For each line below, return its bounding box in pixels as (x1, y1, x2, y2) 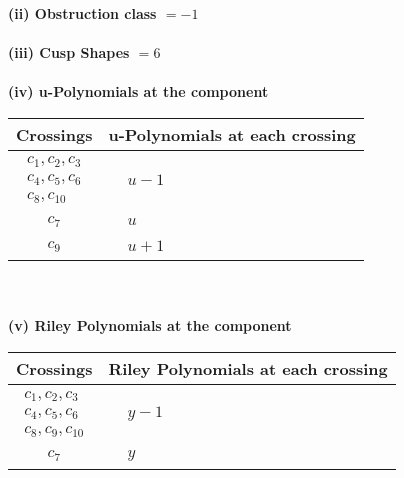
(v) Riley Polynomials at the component (8, 315, 292, 336)
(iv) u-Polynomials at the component (8, 81, 269, 102)
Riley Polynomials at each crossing (108, 357, 388, 381)
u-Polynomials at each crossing (108, 122, 356, 146)
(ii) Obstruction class (8, 3, 157, 23)
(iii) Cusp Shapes (8, 42, 130, 63)
